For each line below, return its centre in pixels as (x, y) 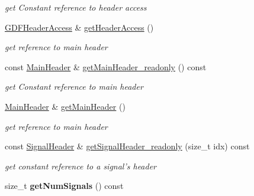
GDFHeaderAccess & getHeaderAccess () (79, 27)
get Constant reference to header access (76, 7)
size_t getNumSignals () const (64, 186)
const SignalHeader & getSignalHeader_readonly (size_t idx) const (127, 146)
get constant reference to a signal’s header (81, 166)
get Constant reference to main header (74, 86)
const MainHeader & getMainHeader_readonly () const (106, 66)
